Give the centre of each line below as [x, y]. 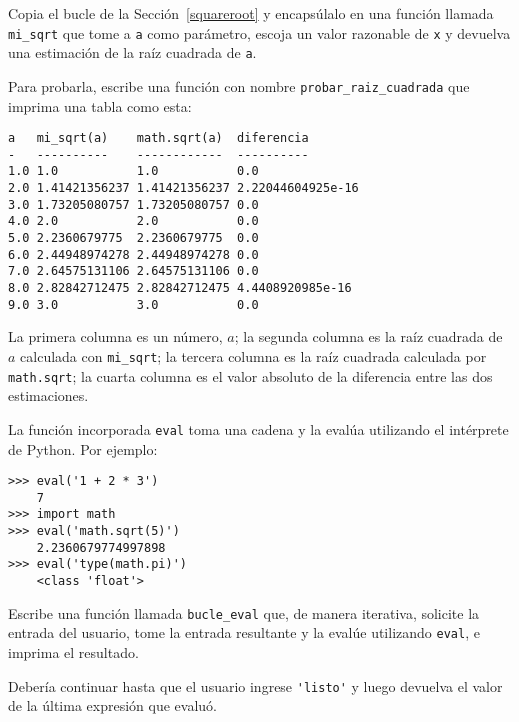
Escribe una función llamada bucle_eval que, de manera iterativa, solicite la [244, 612]
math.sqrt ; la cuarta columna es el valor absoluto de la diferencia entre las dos [250, 375]
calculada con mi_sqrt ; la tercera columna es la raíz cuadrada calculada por [253, 355]
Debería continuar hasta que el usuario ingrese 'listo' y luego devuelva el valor [255, 685]
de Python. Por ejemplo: [83, 448]
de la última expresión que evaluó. [112, 705]
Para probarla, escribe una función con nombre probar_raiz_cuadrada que [239, 85]
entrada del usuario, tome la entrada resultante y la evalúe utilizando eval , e [244, 632]
